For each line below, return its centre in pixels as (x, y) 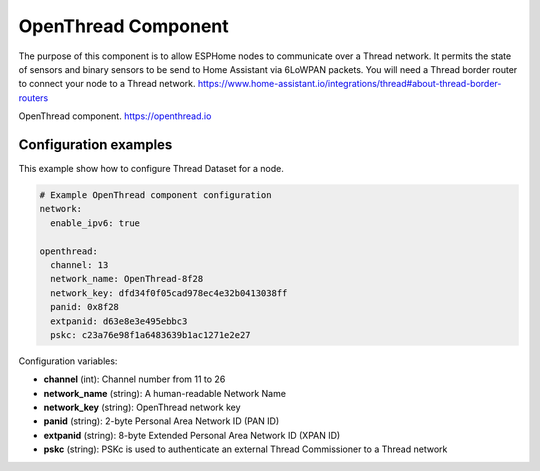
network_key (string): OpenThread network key (142, 407)
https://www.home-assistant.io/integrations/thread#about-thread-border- (349, 84)
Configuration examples (95, 144)
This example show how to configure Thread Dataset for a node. (151, 169)
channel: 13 (79, 264)
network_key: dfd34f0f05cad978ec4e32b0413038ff (169, 293)
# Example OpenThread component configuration (155, 195)
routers (33, 97)
